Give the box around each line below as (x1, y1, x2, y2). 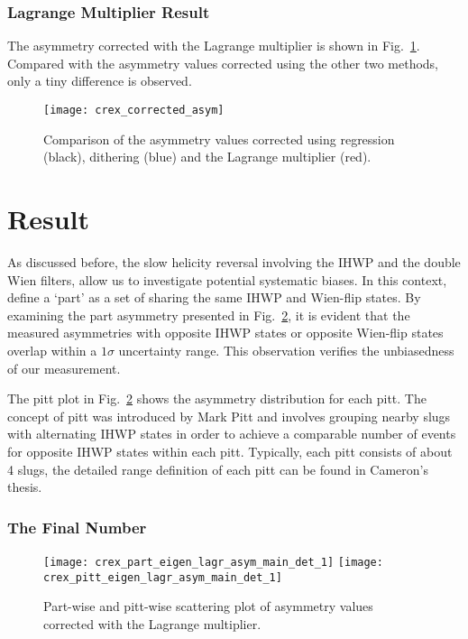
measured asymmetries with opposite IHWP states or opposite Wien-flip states (7, 323, 444, 342)
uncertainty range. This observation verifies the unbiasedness (118, 340, 454, 359)
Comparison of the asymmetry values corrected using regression (43, 129, 395, 148)
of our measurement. (7, 358, 121, 377)
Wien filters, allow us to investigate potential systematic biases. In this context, (7, 270, 447, 289)
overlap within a (7, 340, 97, 359)
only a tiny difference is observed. (7, 71, 192, 90)
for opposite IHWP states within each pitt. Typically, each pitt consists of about (7, 441, 453, 460)
